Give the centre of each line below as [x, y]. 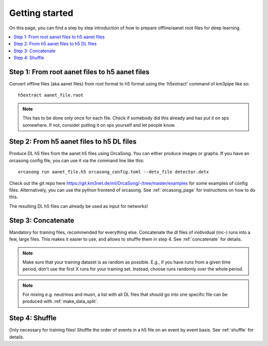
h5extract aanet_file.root [51, 95]
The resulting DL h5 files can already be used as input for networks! [79, 206]
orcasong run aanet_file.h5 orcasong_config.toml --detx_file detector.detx [114, 172]
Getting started [41, 13]
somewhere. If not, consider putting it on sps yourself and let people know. [99, 125]
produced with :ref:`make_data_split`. [61, 301]
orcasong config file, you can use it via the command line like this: [77, 160]
